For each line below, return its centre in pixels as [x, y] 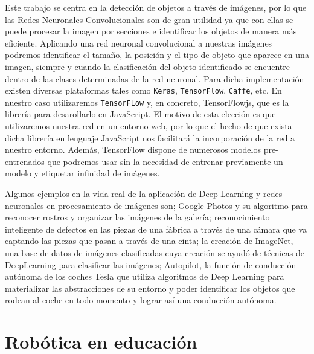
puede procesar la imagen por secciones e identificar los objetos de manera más [151, 31]
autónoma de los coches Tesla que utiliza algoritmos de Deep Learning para [145, 276]
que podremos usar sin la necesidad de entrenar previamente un [165, 161]
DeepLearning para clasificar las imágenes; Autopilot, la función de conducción [151, 264]
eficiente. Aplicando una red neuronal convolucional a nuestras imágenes [139, 43]
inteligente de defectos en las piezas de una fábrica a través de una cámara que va [156, 229]
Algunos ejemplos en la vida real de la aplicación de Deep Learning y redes [144, 194]
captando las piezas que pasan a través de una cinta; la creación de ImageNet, [149, 241]
